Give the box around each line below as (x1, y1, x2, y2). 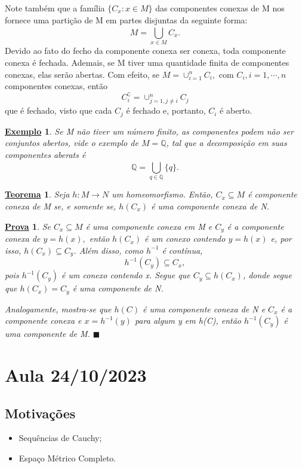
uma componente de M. (5, 327, 90, 340)
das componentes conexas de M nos (155, 2, 285, 14)
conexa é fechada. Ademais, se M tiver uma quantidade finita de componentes (5, 56, 289, 68)
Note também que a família (5, 2, 105, 14)
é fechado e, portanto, (126, 104, 206, 117)
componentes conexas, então (5, 80, 108, 92)
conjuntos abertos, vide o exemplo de (5, 136, 138, 149)
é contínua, (162, 244, 203, 256)
